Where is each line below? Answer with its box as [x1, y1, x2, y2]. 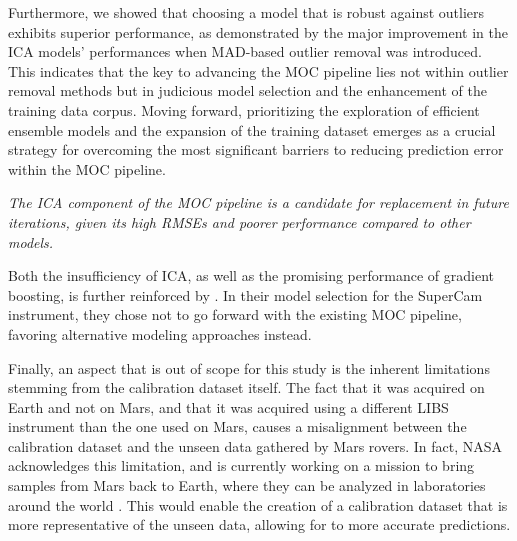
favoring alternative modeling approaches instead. [8, 323, 312, 344]
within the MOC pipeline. [8, 158, 166, 179]
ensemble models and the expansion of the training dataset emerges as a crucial [8, 119, 496, 140]
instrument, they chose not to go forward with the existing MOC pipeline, [8, 304, 462, 325]
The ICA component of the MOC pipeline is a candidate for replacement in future [8, 192, 509, 213]
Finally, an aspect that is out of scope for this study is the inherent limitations [8, 357, 490, 378]
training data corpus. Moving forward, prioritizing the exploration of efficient [8, 99, 480, 120]
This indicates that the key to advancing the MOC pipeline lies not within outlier [8, 60, 509, 81]
